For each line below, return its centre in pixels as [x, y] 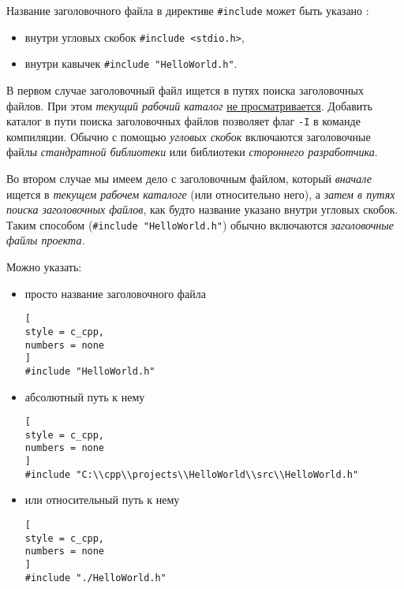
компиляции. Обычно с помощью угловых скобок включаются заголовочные [189, 136]
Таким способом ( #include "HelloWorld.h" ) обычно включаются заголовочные [200, 224]
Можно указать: [44, 267]
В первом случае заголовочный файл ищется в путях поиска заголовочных [185, 89]
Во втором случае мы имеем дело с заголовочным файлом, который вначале [189, 178]
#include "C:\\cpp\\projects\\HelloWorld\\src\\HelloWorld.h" [192, 474]
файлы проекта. [46, 240]
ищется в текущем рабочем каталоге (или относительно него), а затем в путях [201, 194]
